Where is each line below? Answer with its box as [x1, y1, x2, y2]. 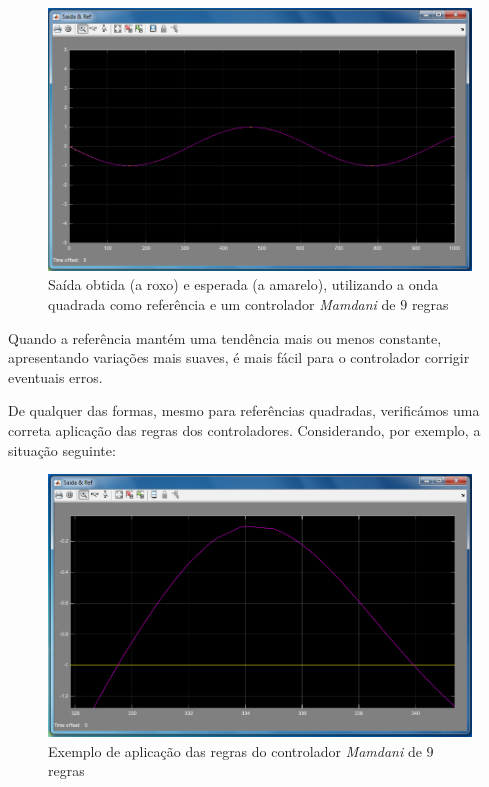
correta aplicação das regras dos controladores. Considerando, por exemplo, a [8, 419, 481, 440]
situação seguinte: [8, 439, 116, 460]
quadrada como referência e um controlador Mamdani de [48, 293, 396, 314]
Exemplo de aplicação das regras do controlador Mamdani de [48, 740, 422, 761]
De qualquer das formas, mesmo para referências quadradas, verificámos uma [8, 400, 480, 421]
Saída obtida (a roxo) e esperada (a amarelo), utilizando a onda [48, 274, 439, 295]
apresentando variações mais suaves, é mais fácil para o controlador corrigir [8, 347, 470, 368]
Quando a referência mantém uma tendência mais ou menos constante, [8, 327, 442, 348]
